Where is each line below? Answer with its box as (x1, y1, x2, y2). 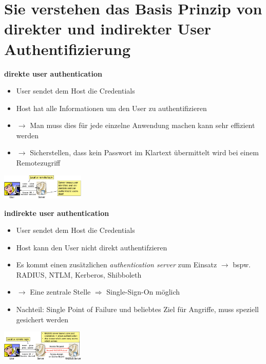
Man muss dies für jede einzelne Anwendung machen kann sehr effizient (30, 120, 255, 131)
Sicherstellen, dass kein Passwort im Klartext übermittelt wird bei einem (30, 147, 259, 158)
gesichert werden (16, 314, 69, 324)
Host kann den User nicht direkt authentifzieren (16, 242, 167, 252)
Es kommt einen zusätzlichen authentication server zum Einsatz (16, 259, 217, 270)
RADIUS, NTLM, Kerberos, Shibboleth (16, 269, 142, 280)
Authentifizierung (4, 38, 130, 59)
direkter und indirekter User (4, 18, 211, 39)
